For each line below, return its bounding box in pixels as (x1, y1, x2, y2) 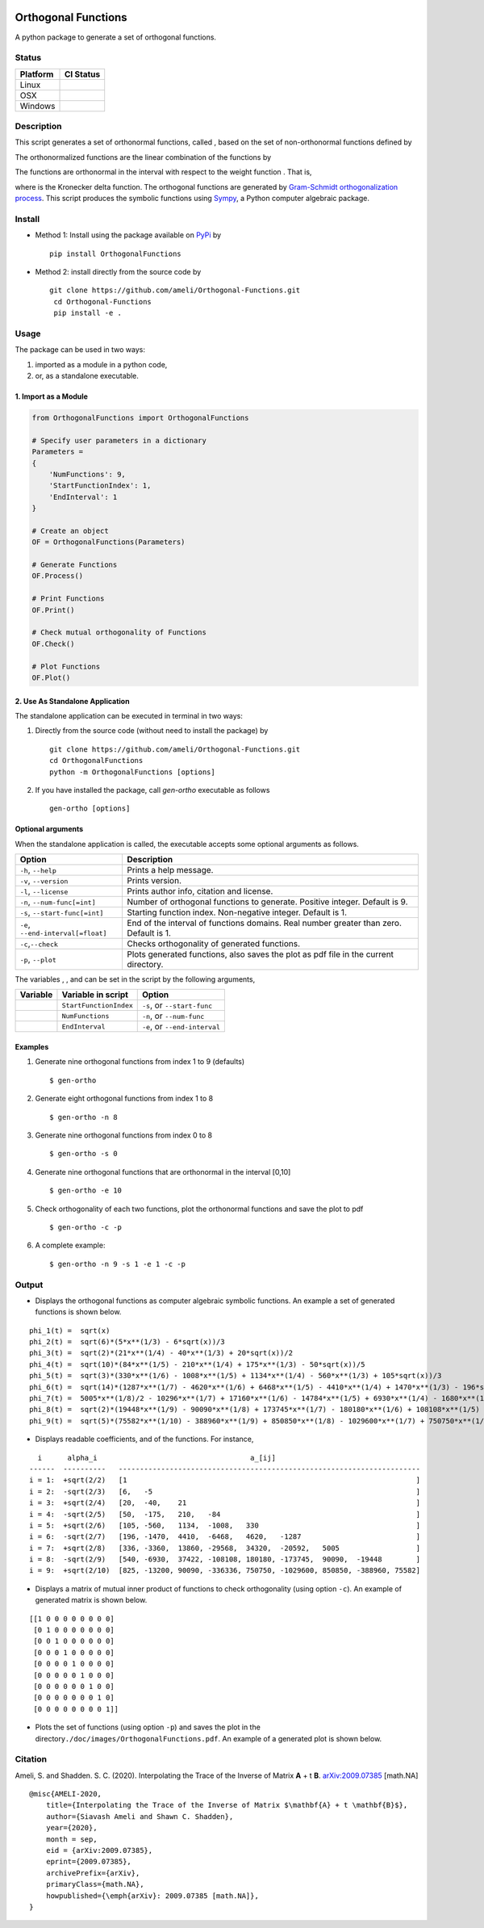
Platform (19, 69, 54, 80)
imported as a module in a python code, (35, 359, 168, 369)
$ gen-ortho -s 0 (49, 1149, 118, 1159)
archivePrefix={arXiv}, (45, 1868, 140, 1877)
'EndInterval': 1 (48, 492, 118, 501)
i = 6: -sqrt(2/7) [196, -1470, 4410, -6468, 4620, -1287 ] (29, 1532, 421, 1541)
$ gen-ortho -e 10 (49, 1186, 123, 1195)
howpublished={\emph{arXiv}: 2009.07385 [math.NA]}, (45, 1891, 260, 1901)
